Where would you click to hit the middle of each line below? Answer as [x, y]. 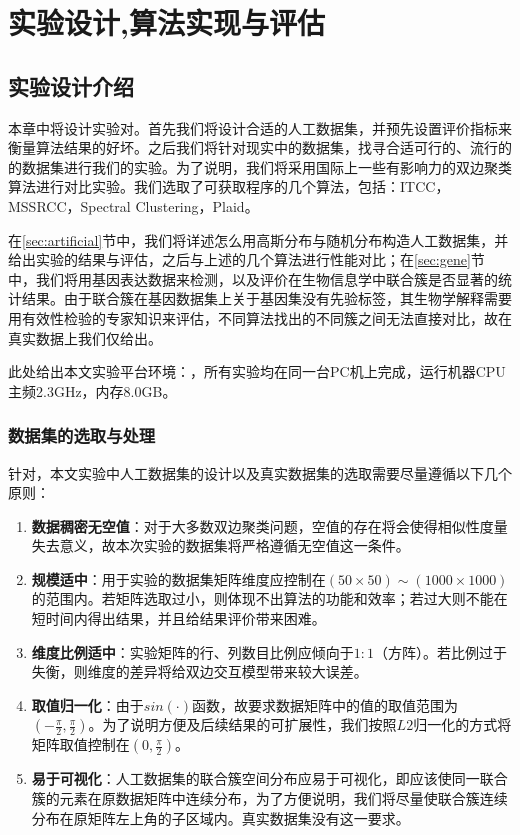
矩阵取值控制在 [80, 744]
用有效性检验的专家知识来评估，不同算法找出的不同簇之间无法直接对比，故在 [260, 317]
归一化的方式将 [462, 724]
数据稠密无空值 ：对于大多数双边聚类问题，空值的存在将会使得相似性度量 [269, 525]
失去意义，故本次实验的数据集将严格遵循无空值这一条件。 [220, 545]
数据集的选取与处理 [82, 435]
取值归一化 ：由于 [87, 704]
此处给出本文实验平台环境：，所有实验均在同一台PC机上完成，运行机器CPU [257, 371]
